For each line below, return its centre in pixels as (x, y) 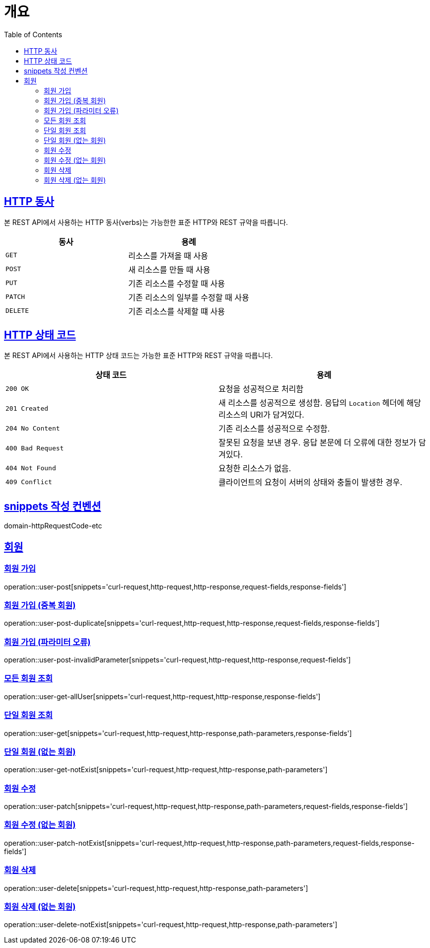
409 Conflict (29, 482)
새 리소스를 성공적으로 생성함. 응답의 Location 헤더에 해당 (320, 403)
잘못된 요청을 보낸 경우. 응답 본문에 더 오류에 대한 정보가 (318, 443)
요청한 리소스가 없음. (255, 469)
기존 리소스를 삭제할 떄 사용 (177, 311)
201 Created (27, 408)
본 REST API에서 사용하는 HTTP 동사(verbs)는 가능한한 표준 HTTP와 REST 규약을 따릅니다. (146, 222)
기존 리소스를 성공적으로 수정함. (274, 429)
